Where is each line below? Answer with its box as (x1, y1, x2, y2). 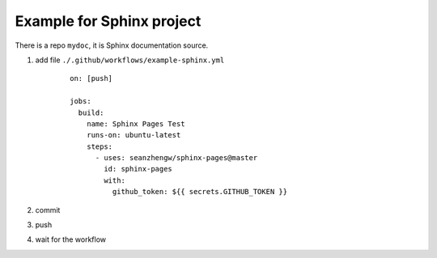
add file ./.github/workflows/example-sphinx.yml (35, 55, 225, 65)
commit (35, 205, 61, 214)
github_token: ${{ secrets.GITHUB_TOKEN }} (112, 187, 287, 197)
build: (78, 108, 104, 117)
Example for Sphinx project (15, 12, 202, 30)
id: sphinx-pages (104, 164, 173, 174)
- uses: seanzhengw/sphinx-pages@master (95, 154, 258, 163)
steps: (86, 142, 113, 151)
